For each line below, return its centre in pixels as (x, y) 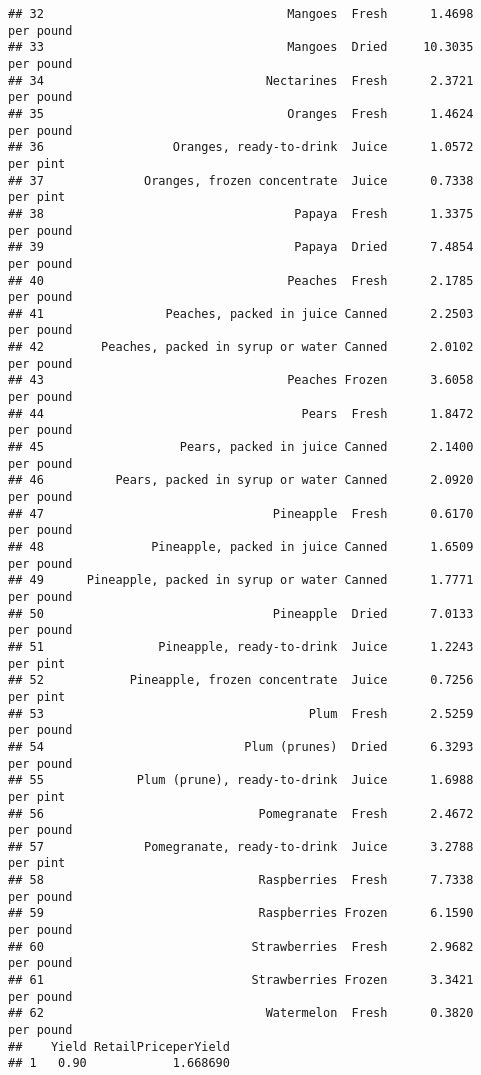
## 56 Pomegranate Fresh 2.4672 (241, 813)
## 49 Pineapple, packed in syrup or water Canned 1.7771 (241, 580)
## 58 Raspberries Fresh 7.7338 (241, 880)
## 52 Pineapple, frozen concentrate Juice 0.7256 (241, 680)
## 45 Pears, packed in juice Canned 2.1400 (241, 447)
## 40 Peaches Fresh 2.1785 (241, 280)
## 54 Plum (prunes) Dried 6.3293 (241, 746)
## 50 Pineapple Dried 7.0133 (241, 613)
